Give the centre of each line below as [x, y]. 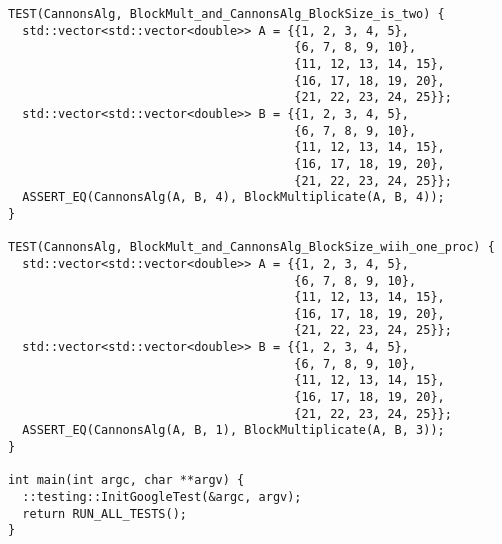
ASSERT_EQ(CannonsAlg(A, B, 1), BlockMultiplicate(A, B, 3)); [233, 430]
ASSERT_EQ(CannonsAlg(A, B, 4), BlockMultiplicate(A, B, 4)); [233, 197]
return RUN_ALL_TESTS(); [104, 513]
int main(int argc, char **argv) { [126, 480]
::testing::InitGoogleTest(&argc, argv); [162, 497]
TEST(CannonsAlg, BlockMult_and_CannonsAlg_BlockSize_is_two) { [226, 14]
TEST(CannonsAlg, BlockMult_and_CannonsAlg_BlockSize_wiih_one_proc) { [251, 247]
